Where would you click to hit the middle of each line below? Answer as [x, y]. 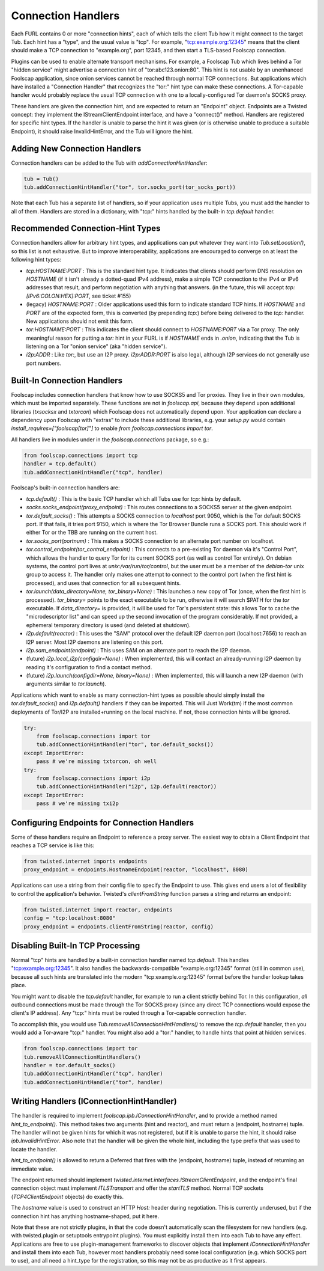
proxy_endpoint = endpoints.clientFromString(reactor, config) [119, 926]
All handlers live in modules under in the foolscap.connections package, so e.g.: [110, 439]
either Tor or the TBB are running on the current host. [92, 533]
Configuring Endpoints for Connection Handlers [103, 823]
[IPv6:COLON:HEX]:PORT [58, 296]
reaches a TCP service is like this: [53, 845]
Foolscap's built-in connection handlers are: [65, 488]
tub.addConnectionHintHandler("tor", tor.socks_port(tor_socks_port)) [130, 187]
